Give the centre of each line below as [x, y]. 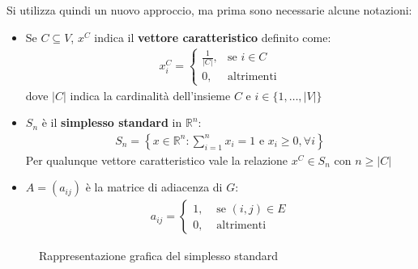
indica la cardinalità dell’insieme [150, 95]
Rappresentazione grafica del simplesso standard [159, 256]
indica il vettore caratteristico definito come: [213, 37]
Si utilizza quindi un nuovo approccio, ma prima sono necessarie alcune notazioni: [209, 10]
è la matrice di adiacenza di [154, 187]
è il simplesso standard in [112, 122]
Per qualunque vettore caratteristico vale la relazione [157, 160]
